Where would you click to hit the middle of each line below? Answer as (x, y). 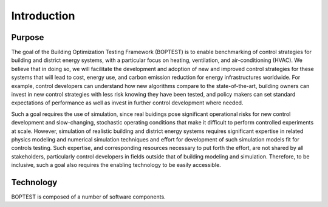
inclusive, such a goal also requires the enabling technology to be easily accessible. (116, 165)
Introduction (43, 16)
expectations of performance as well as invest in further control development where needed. (127, 103)
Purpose (28, 37)
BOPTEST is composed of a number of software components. (89, 197)
